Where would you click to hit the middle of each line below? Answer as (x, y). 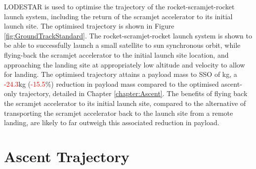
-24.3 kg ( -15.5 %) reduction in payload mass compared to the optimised (111, 84)
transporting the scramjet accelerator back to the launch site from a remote (119, 113)
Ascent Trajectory (67, 156)
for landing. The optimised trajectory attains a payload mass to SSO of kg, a (121, 74)
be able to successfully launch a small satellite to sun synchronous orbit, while (122, 45)
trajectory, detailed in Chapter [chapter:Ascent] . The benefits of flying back (133, 93)
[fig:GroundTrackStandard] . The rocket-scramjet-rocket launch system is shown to (128, 35)
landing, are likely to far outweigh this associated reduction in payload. (112, 122)
